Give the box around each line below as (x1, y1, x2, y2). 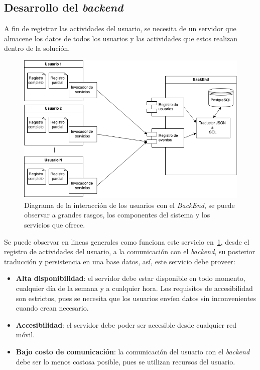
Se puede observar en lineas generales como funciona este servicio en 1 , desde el (4, 236, 249, 247)
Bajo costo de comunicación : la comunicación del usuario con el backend (16, 346, 250, 356)
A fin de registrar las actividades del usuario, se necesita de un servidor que (4, 23, 236, 34)
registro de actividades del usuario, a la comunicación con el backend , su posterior (4, 246, 255, 257)
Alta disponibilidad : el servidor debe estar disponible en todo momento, (16, 273, 245, 283)
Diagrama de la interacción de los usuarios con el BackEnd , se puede (24, 199, 235, 210)
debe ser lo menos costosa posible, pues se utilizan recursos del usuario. (16, 356, 235, 366)
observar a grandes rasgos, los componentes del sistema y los (24, 209, 210, 220)
